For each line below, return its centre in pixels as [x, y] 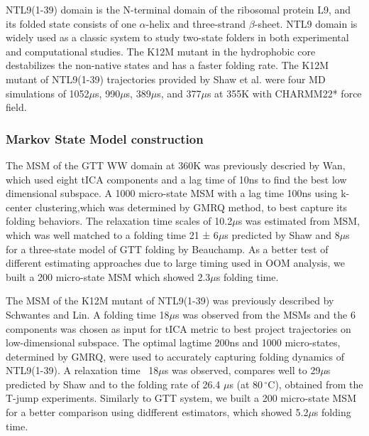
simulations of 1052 [48, 93]
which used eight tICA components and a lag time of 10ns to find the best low [176, 179]
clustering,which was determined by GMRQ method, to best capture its [191, 207]
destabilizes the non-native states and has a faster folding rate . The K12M [167, 65]
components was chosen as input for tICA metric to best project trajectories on [178, 328]
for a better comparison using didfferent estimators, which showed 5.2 [157, 412]
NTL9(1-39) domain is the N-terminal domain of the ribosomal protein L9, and [178, 9]
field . [16, 107]
